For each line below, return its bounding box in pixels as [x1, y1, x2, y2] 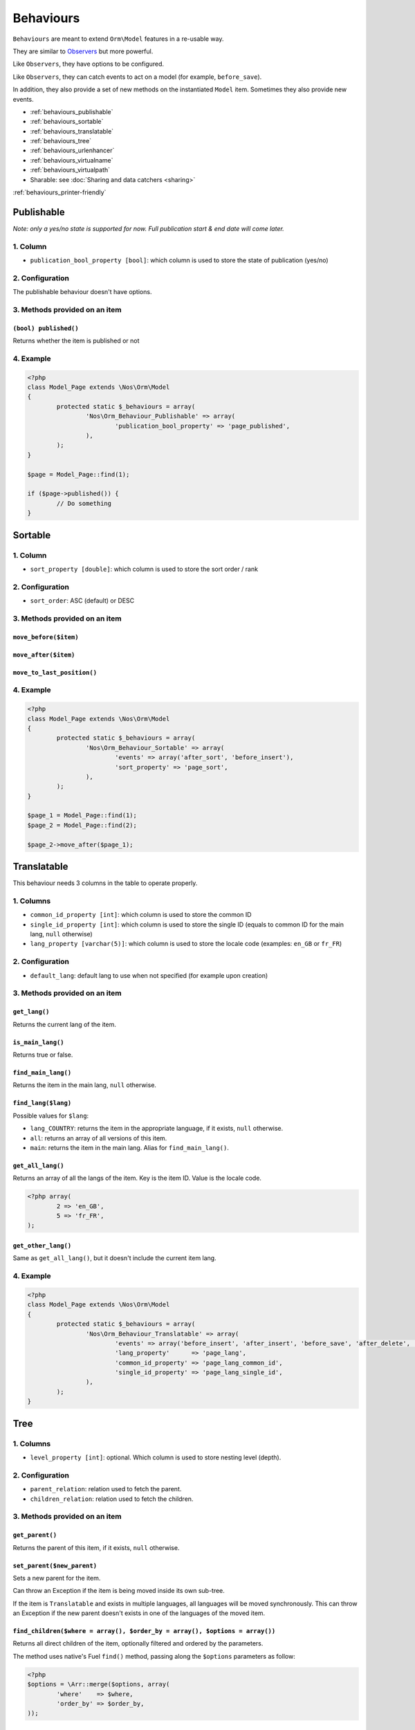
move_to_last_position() [12, 668, 97, 676]
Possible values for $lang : [12, 1111, 89, 1120]
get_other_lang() [12, 1242, 72, 1250]
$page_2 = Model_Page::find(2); [27, 821, 138, 829]
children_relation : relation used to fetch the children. [30, 1495, 194, 1503]
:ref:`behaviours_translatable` [30, 127, 114, 135]
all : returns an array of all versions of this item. [30, 1133, 167, 1142]
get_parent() [12, 1531, 57, 1539]
